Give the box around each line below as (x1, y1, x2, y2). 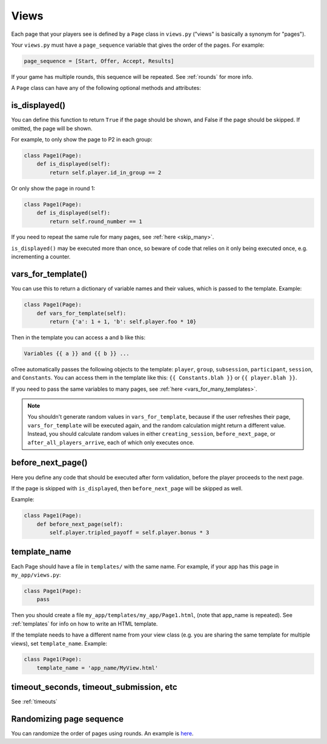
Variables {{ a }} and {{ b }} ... (24, 350, 130, 357)
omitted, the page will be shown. (11, 124, 93, 132)
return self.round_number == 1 (49, 218, 142, 225)
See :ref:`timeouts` (11, 698, 58, 705)
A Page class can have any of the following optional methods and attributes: (11, 84, 201, 92)
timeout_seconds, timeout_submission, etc (11, 682, 178, 692)
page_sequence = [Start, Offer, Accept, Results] (24, 58, 174, 64)
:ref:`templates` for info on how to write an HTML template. (11, 620, 158, 627)
